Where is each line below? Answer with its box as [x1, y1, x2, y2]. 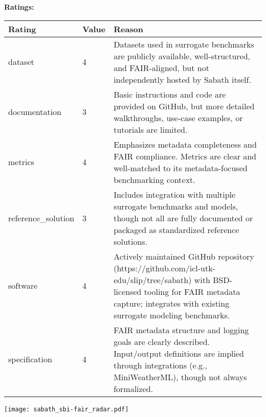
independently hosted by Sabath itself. [114, 73, 251, 85]
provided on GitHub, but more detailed [114, 100, 255, 112]
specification [8, 353, 52, 365]
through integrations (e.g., [114, 359, 208, 371]
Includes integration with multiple [114, 188, 236, 200]
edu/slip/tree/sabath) [114, 273, 192, 286]
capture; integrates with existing [114, 297, 230, 309]
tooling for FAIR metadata [144, 285, 240, 297]
